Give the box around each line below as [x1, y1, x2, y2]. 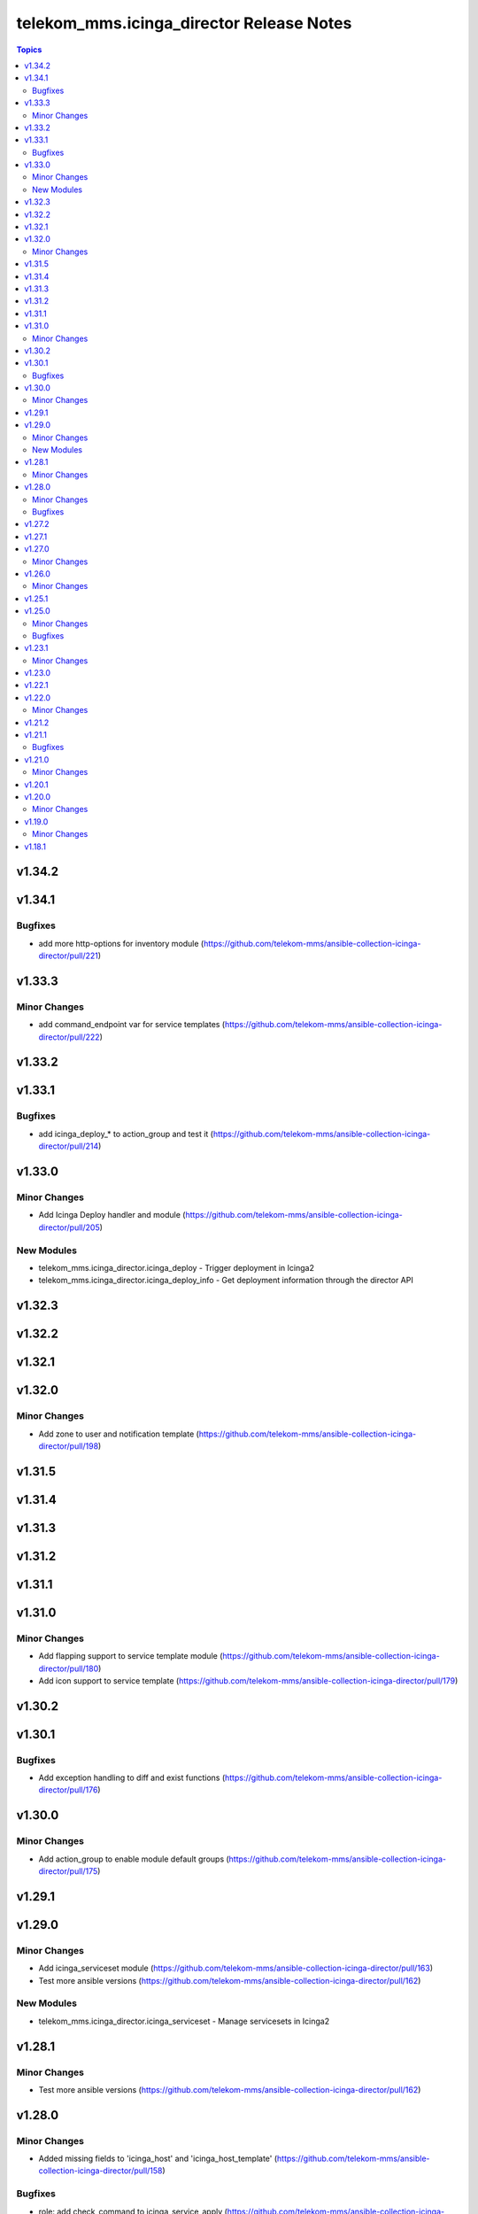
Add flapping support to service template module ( [38, 1651, 223, 1661]
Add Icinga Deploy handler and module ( [38, 1210, 186, 1220]
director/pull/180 [38, 1663, 99, 1674]
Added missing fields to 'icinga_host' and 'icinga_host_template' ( [38, 2153, 278, 2164]
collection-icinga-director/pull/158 [38, 2165, 163, 2176]
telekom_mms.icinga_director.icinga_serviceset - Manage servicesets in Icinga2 [38, 2016, 330, 2026]
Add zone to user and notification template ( [38, 1428, 199, 1439]
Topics [16, 44, 42, 55]
